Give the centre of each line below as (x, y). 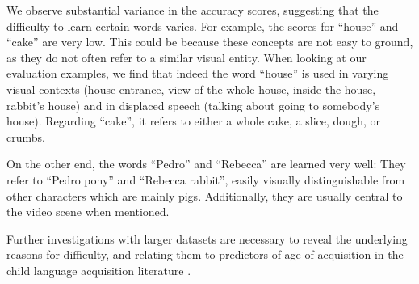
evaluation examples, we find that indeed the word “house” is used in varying (198, 73)
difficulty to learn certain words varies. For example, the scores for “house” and (203, 25)
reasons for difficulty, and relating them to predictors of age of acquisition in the (205, 254)
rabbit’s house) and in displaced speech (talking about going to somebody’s (193, 105)
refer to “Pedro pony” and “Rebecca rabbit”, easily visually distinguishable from (206, 179)
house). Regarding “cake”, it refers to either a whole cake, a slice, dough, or (193, 121)
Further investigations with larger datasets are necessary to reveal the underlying (207, 238)
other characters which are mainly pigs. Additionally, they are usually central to (205, 195)
